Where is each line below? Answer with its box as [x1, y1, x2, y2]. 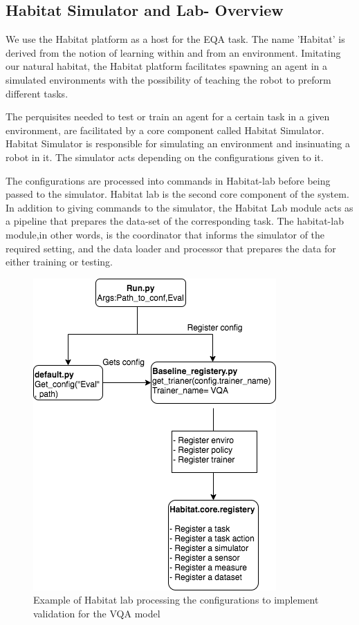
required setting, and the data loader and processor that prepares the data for [6, 241, 336, 255]
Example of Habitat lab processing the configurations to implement [33, 593, 319, 607]
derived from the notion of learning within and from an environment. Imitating [6, 45, 341, 59]
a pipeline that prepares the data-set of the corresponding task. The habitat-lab [6, 214, 344, 228]
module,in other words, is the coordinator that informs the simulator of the [6, 227, 325, 241]
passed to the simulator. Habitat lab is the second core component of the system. [6, 187, 349, 201]
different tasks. [6, 86, 68, 100]
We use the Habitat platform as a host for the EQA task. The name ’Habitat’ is [6, 32, 345, 46]
